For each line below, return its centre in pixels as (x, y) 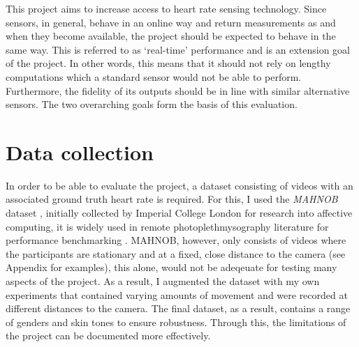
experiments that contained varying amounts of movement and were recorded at (177, 294)
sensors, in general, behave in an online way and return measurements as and (171, 22)
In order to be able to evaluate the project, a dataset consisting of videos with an (179, 185)
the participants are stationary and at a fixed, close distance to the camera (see (176, 253)
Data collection (80, 152)
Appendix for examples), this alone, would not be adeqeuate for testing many (171, 267)
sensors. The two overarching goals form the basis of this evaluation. (152, 104)
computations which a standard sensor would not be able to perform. (154, 76)
